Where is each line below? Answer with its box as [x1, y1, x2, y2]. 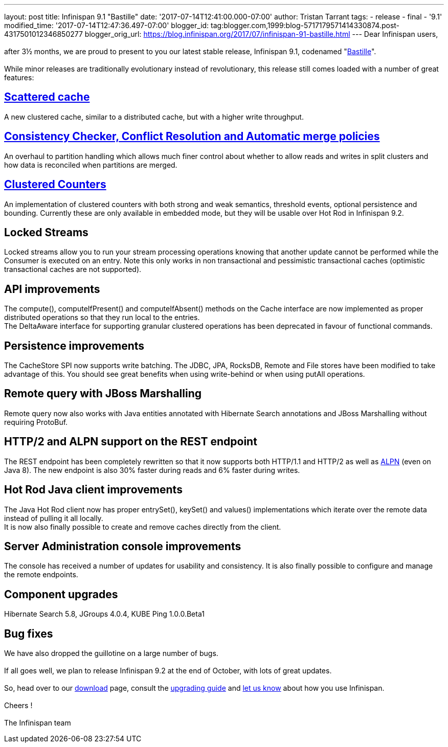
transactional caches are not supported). [4, 265, 142, 274]
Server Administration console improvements [4, 540, 241, 553]
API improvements [4, 282, 100, 296]
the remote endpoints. [4, 570, 78, 579]
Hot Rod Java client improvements [4, 483, 183, 496]
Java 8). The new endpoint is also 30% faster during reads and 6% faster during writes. [4, 465, 300, 474]
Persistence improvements [4, 339, 145, 352]
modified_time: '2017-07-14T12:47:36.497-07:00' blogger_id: [4, 21, 209, 30]
